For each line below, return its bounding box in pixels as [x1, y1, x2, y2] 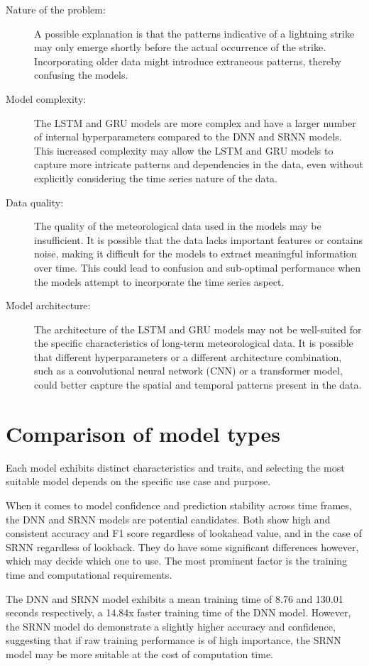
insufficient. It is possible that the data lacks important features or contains [34, 232, 363, 247]
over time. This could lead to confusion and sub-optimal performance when [34, 260, 361, 274]
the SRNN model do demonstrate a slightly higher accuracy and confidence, [6, 618, 336, 633]
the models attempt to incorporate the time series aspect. [34, 274, 285, 289]
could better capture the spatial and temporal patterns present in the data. [34, 377, 362, 392]
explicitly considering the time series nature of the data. [34, 170, 277, 185]
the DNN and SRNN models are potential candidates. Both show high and [6, 511, 331, 526]
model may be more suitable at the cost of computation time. [6, 646, 273, 661]
